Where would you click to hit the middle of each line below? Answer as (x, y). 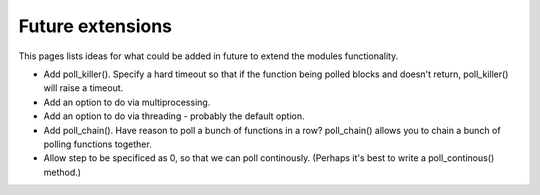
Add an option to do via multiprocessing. (127, 102)
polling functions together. (97, 144)
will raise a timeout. (83, 88)
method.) (62, 172)
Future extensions (95, 26)
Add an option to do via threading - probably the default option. (174, 116)
